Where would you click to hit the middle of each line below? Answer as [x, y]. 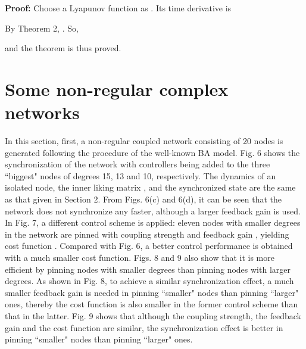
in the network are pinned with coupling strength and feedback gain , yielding [147, 234]
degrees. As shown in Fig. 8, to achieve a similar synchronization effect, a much [149, 281]
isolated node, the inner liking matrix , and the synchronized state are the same [150, 187]
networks [42, 112]
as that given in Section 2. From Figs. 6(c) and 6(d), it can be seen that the [143, 199]
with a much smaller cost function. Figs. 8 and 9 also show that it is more [140, 258]
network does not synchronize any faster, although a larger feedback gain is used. [153, 211]
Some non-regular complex [117, 88]
